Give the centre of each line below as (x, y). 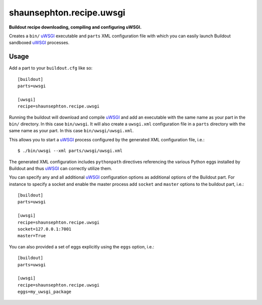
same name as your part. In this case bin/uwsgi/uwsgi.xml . (71, 131)
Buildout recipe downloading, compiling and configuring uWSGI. (75, 27)
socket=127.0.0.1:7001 (45, 229)
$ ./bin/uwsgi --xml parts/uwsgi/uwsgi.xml (70, 151)
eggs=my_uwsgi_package (45, 292)
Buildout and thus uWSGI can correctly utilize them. (61, 168)
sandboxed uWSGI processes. (39, 43)
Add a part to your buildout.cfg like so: (51, 68)
